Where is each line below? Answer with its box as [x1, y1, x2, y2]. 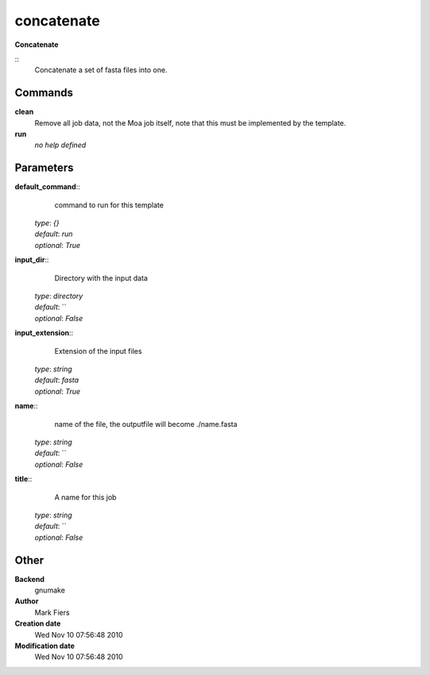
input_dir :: [14, 255, 49, 265]
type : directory [34, 291, 83, 301]
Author [14, 596, 39, 606]
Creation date [14, 619, 61, 628]
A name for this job [54, 492, 117, 502]
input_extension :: [14, 328, 74, 338]
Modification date [14, 641, 75, 650]
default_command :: [14, 182, 81, 192]
